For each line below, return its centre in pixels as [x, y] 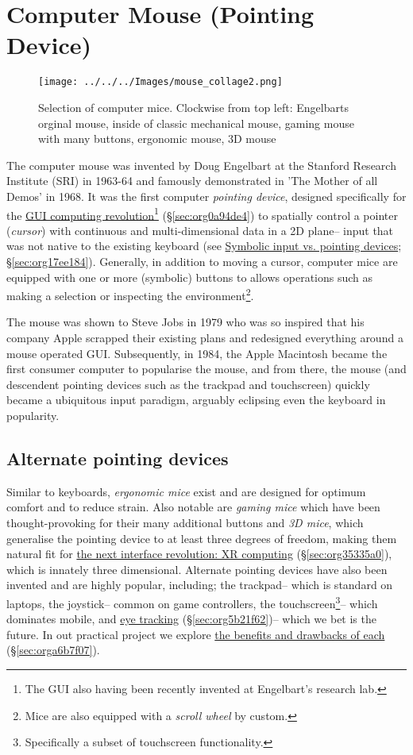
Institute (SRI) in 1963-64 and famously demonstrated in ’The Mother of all [192, 181]
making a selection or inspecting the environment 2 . [130, 294]
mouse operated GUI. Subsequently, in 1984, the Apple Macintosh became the [197, 353]
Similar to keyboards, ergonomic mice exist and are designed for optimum [186, 491]
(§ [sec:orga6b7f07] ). [53, 650]
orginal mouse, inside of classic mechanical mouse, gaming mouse [196, 123]
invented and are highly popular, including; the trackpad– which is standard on [200, 585]
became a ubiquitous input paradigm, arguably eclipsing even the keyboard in [196, 400]
